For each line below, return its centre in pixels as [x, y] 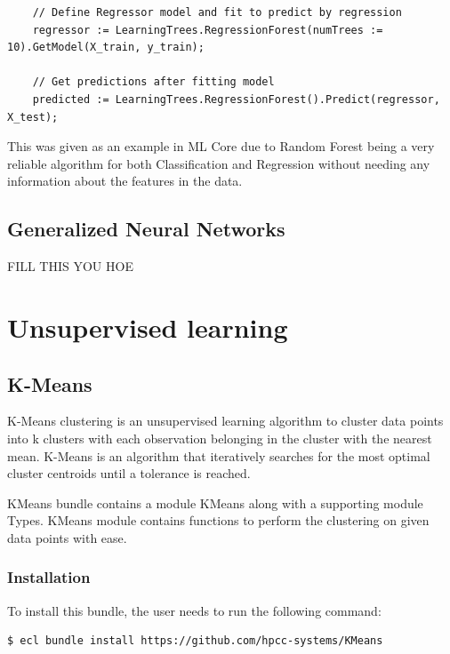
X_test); [33, 117]
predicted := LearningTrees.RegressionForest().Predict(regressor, [236, 99]
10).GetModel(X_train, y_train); [106, 48]
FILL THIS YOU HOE [70, 266]
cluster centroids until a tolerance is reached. [129, 473]
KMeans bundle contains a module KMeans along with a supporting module [215, 502]
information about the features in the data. [125, 181]
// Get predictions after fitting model [153, 82]
